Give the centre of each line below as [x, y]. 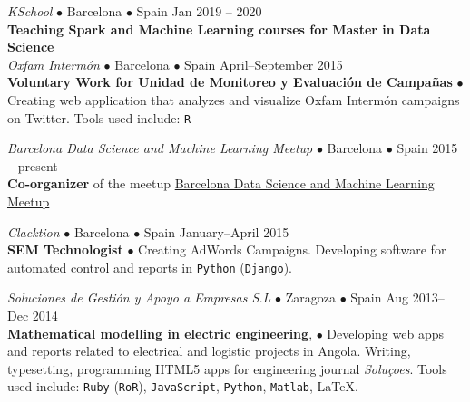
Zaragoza [310, 297]
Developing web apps [385, 333]
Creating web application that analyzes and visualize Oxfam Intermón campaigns [234, 99]
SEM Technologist [65, 249]
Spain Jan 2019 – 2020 [199, 11]
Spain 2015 [427, 148]
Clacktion [34, 231]
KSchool [30, 11]
